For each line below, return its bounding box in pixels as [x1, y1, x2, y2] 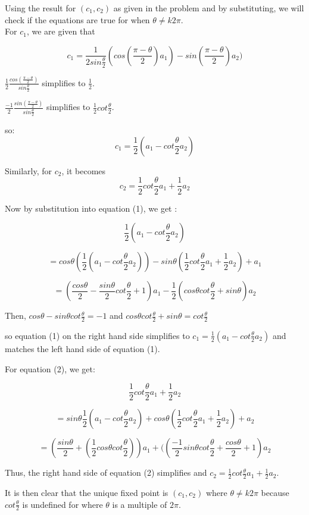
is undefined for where [22, 498, 103, 510]
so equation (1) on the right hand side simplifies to [5, 329, 190, 341]
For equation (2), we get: [5, 362, 95, 375]
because [261, 486, 289, 499]
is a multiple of [112, 498, 167, 510]
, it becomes [61, 164, 106, 177]
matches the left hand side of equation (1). [5, 342, 160, 354]
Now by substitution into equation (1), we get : [5, 202, 177, 214]
